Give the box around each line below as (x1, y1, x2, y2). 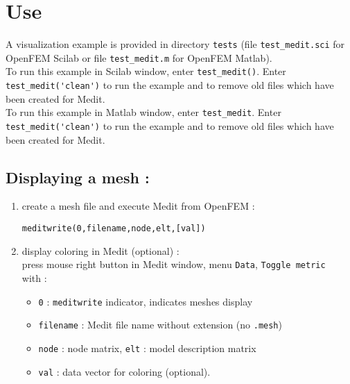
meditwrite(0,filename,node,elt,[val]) (21, 224, 206, 234)
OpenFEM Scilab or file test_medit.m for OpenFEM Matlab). (6, 50, 272, 65)
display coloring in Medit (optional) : (21, 243, 180, 258)
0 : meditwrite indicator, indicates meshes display (38, 294, 253, 308)
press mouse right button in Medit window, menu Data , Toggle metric (21, 257, 326, 272)
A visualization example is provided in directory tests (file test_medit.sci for (6, 37, 345, 51)
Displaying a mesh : (6, 166, 150, 187)
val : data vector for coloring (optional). (38, 364, 211, 378)
